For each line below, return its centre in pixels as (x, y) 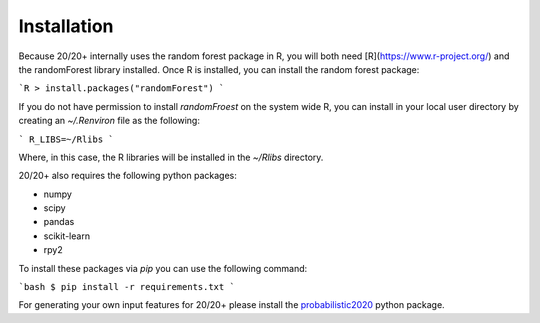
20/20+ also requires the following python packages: (127, 176)
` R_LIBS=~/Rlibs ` (66, 139)
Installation (66, 26)
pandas (59, 222)
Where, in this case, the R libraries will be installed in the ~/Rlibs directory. (171, 157)
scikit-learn (66, 236)
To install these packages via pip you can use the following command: (163, 268)
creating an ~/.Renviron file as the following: (109, 121)
